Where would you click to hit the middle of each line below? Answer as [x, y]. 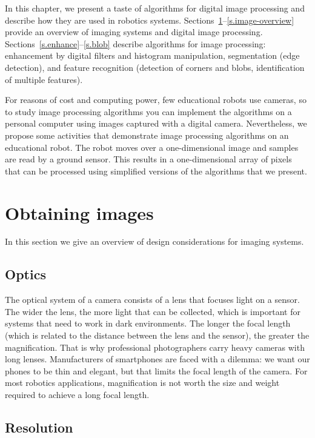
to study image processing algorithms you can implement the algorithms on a [148, 111]
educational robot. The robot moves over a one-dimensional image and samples [152, 147]
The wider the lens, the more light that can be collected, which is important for [153, 311]
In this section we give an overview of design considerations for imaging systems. [154, 241]
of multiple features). [44, 79]
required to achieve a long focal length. [77, 394]
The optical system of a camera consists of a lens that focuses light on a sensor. [152, 300]
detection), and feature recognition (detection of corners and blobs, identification [155, 67]
